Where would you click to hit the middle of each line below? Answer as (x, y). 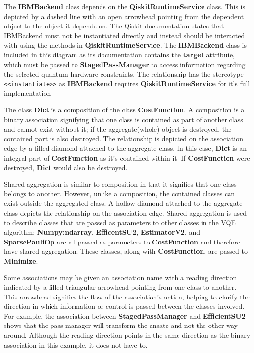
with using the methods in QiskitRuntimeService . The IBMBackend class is (125, 45)
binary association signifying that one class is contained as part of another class (124, 119)
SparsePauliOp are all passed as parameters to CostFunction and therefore (122, 241)
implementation (27, 93)
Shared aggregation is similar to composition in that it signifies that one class (120, 184)
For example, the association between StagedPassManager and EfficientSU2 (125, 315)
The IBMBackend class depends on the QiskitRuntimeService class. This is (125, 6)
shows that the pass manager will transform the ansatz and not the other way (121, 325)
